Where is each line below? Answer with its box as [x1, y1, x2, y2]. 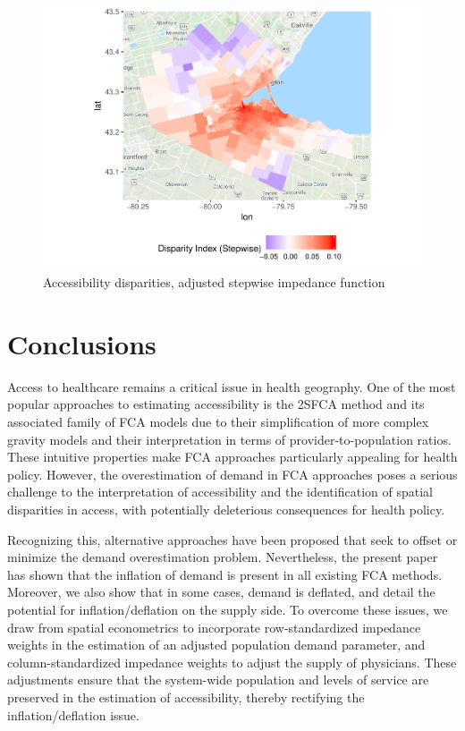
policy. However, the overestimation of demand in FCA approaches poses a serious [7, 464, 458, 483]
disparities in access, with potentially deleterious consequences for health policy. [7, 500, 445, 518]
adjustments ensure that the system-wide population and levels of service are [7, 670, 429, 689]
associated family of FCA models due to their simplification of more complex [7, 412, 429, 431]
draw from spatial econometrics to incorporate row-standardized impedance [7, 617, 421, 636]
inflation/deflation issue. [7, 705, 139, 724]
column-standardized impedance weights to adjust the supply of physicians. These [7, 652, 457, 671]
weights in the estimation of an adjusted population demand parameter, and [7, 635, 426, 654]
